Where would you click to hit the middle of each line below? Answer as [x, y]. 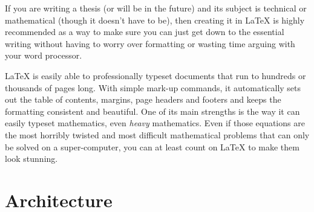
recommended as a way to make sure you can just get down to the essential [145, 32]
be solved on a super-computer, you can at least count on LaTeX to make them [152, 146]
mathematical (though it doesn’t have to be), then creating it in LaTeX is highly [155, 20]
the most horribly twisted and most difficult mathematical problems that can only [157, 134]
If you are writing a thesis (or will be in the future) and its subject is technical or [156, 8]
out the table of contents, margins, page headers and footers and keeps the [143, 99]
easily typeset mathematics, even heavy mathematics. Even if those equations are [155, 123]
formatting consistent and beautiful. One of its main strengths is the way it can [152, 111]
